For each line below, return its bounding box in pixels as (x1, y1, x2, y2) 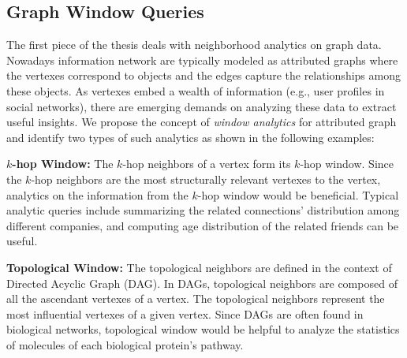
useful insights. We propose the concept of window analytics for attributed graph (6, 114, 397, 130)
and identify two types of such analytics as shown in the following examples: (6, 129, 375, 145)
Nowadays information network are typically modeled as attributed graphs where (6, 51, 398, 68)
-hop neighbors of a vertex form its (122, 155, 291, 172)
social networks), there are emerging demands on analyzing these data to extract (6, 98, 397, 114)
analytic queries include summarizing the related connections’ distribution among (6, 202, 400, 218)
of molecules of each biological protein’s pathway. (6, 336, 244, 352)
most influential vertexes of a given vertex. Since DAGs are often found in (6, 305, 364, 322)
